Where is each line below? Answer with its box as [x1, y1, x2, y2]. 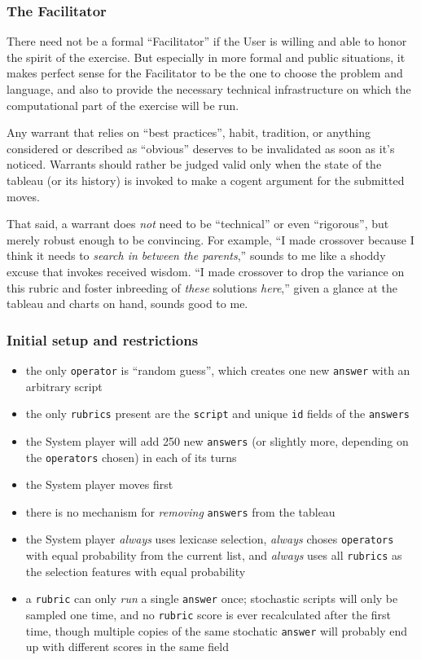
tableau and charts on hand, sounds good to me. [7, 295, 248, 312]
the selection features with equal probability [25, 562, 246, 579]
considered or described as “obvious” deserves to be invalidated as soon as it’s [7, 139, 395, 156]
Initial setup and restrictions [7, 329, 199, 350]
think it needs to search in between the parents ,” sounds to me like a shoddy [7, 247, 386, 264]
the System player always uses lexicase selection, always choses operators [25, 530, 394, 548]
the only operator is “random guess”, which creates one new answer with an [25, 361, 410, 378]
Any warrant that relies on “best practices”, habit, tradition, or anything [7, 124, 371, 141]
